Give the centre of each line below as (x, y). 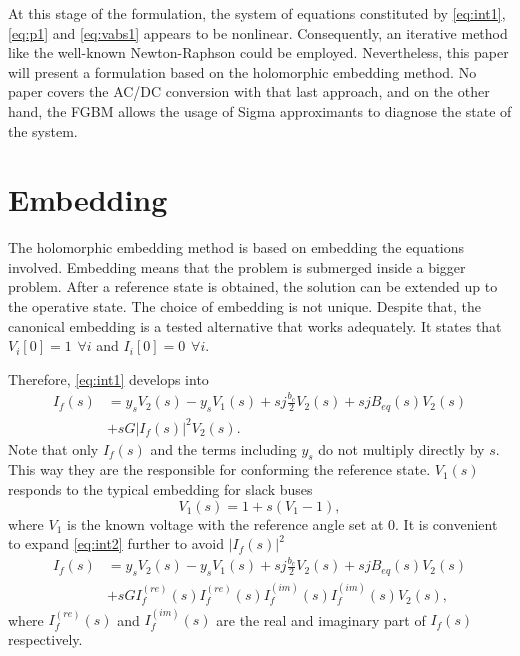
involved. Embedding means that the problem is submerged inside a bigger (237, 266)
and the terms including (223, 448)
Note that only (53, 448)
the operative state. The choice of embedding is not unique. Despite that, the (244, 306)
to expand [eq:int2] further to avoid (116, 543)
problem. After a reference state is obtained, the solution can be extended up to (253, 286)
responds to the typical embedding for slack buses (160, 488)
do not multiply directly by (401, 448)
